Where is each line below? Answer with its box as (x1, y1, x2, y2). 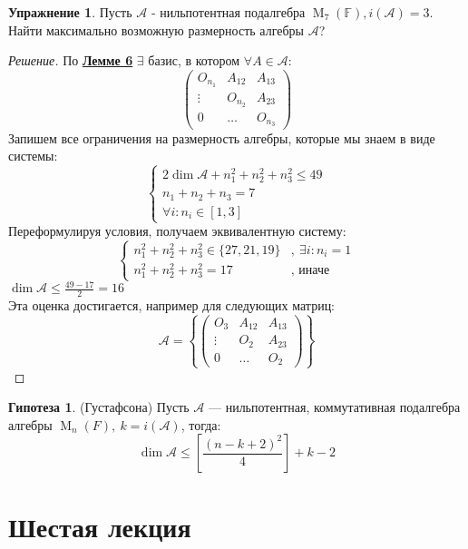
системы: (8, 146, 58, 165)
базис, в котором (148, 51, 240, 70)
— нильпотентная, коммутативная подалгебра (208, 397, 461, 417)
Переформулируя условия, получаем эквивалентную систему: (8, 221, 346, 240)
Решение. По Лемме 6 (8, 51, 133, 70)
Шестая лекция (8, 507, 191, 544)
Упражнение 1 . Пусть (8, 3, 132, 21)
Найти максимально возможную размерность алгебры (8, 20, 304, 39)
